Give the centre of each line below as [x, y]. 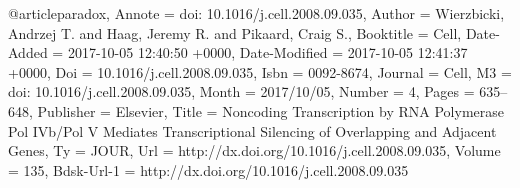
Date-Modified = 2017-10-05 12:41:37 [353, 52]
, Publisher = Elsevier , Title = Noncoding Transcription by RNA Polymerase [267, 110]
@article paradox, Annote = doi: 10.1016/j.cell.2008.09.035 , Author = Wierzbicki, [256, 13]
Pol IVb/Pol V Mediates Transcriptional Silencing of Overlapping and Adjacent [252, 130]
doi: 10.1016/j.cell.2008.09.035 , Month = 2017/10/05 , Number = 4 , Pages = [241, 91]
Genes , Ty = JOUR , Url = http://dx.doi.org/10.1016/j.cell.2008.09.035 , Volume [254, 150]
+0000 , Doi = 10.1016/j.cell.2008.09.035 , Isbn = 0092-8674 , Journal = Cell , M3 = [260, 71]
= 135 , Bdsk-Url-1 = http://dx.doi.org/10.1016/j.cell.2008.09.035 [208, 169]
